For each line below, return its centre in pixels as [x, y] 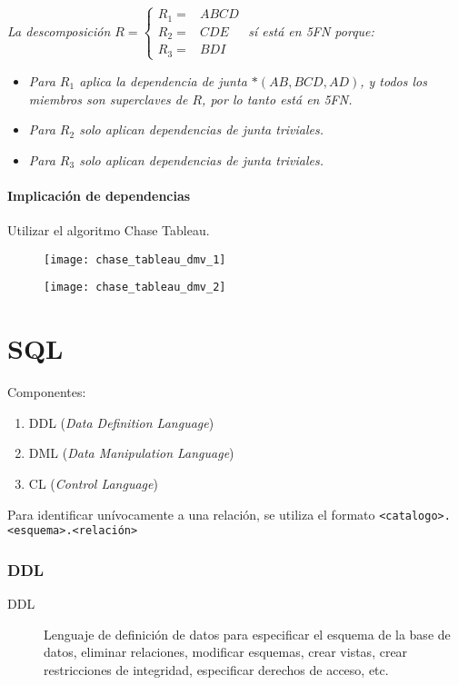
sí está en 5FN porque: [311, 30]
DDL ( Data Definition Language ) [121, 422]
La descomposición [59, 30]
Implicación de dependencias [99, 195]
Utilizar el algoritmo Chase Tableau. [109, 230]
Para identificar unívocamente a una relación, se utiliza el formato [191, 514]
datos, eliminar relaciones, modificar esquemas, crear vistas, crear [226, 652]
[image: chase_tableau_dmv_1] [135, 259]
